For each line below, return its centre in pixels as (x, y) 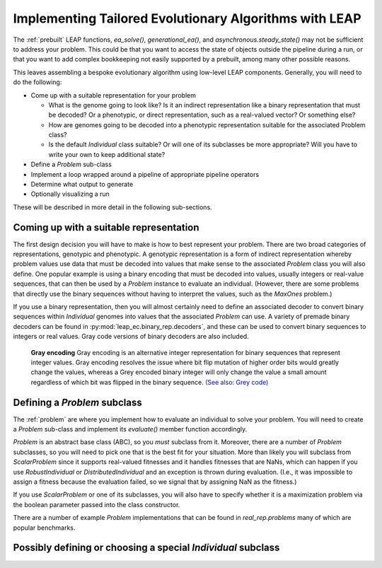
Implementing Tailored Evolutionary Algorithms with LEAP (187, 18)
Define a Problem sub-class (71, 164)
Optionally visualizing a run (70, 194)
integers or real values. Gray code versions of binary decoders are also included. (131, 337)
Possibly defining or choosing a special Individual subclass (146, 548)
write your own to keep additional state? (107, 154)
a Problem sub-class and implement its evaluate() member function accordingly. (130, 429)
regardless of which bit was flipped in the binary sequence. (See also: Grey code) (150, 382)
